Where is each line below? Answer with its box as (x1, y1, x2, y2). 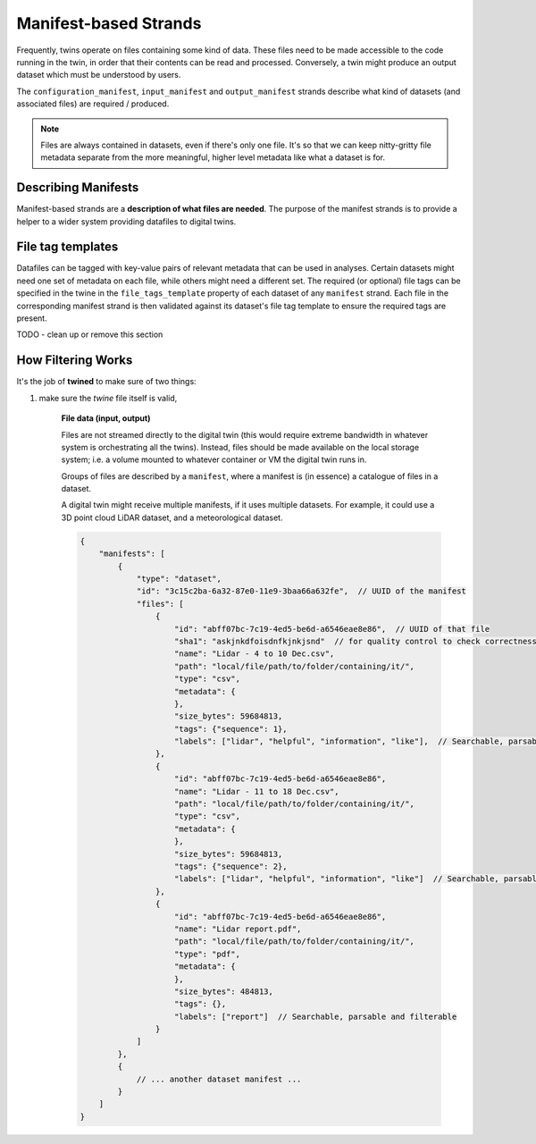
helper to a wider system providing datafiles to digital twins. (16, 215, 237, 227)
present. (16, 313, 48, 324)
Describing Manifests (16, 180, 139, 196)
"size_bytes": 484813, (174, 986, 274, 997)
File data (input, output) (61, 413, 151, 424)
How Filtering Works (16, 353, 133, 368)
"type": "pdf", (174, 948, 241, 959)
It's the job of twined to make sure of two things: (16, 376, 197, 387)
